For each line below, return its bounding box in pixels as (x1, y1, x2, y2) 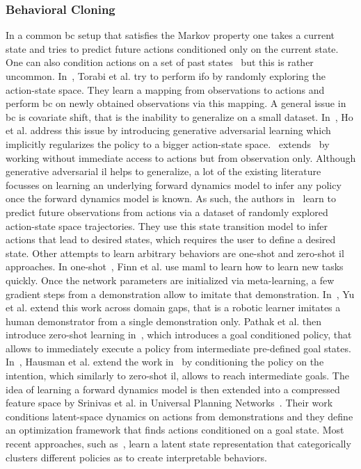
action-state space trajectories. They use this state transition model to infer (6, 218, 328, 233)
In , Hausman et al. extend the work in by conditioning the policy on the (6, 354, 324, 369)
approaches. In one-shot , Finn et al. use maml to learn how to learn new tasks (6, 259, 344, 274)
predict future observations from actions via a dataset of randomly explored (6, 204, 328, 219)
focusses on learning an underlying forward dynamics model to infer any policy (6, 177, 342, 192)
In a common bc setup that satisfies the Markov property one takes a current (6, 28, 335, 42)
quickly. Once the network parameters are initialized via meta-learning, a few (6, 272, 335, 287)
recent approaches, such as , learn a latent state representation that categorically (6, 436, 351, 451)
